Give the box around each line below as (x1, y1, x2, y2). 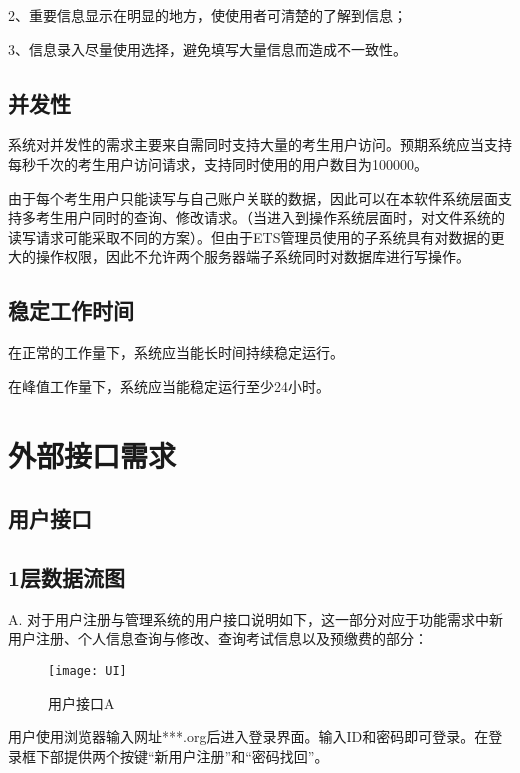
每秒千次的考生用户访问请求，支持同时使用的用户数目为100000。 (8, 153, 428, 174)
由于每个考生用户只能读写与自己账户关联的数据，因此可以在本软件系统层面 (8, 187, 498, 208)
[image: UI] (48, 663, 127, 678)
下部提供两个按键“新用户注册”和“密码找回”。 (35, 745, 329, 766)
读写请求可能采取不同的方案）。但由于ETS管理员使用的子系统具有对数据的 (8, 226, 491, 247)
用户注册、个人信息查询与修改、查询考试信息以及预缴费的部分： (8, 628, 428, 649)
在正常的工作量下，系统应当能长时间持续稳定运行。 (8, 342, 344, 363)
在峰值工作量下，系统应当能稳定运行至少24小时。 (8, 375, 330, 396)
